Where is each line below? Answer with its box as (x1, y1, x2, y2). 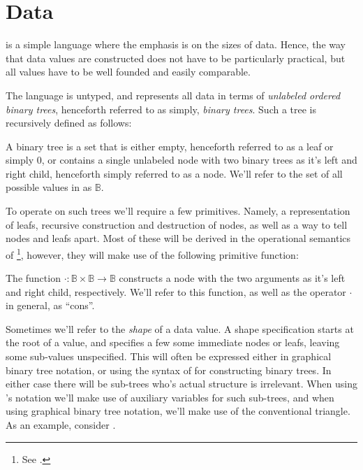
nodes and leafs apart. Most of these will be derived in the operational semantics (6, 231, 351, 245)
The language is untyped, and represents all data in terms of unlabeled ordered (6, 87, 341, 102)
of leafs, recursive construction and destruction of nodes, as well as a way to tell (6, 217, 348, 232)
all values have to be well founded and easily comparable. (6, 64, 251, 79)
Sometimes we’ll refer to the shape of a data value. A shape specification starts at (6, 321, 354, 336)
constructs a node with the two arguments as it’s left (119, 271, 346, 285)
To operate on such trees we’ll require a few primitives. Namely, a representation (6, 204, 350, 218)
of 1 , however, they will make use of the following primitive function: (6, 245, 299, 262)
